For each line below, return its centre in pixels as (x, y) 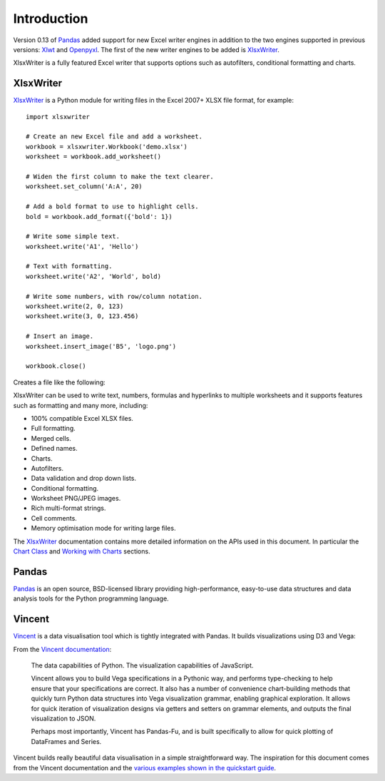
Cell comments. (54, 518)
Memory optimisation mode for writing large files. (103, 529)
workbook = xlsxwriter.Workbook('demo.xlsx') (107, 147)
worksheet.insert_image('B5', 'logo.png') (101, 346)
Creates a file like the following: (60, 382)
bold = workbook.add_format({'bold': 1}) (99, 216)
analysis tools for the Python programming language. (91, 598)
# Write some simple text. (73, 236)
